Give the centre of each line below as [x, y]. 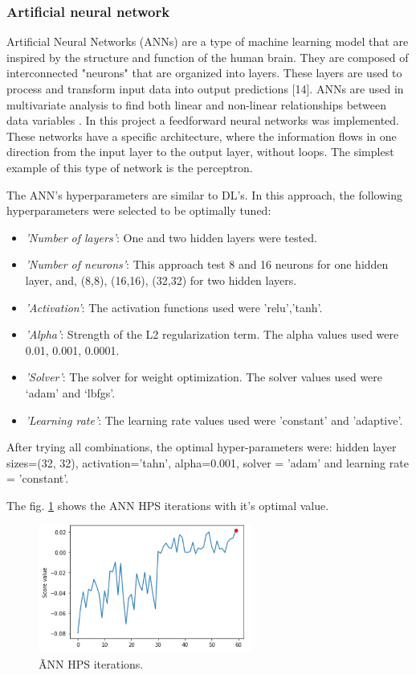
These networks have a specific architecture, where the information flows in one [202, 136]
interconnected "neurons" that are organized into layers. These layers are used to [204, 73]
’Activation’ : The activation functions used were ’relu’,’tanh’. [174, 307]
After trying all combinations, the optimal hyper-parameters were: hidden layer [202, 447]
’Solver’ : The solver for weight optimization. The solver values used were [204, 377]
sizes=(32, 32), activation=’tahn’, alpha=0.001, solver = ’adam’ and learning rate [208, 462]
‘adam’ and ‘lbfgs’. [70, 392]
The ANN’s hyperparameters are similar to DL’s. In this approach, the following [204, 194]
